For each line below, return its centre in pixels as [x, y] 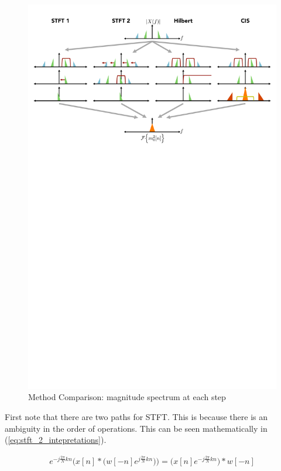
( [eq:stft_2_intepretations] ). [56, 440]
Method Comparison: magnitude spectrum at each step [127, 397]
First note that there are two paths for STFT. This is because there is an [136, 417]
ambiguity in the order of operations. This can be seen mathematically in [136, 428]
